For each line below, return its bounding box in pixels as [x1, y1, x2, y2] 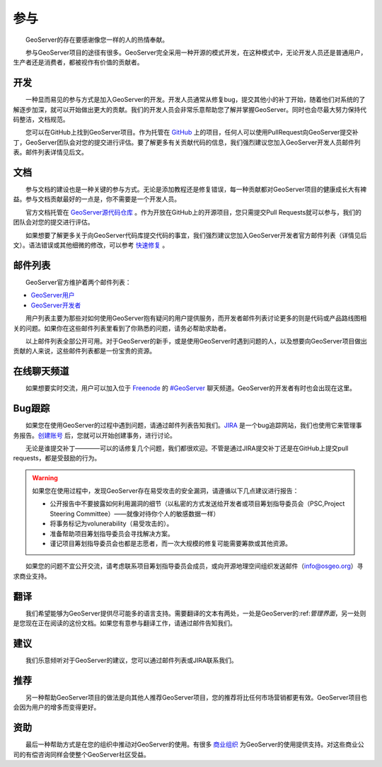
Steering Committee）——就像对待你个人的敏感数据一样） [50, 509, 220, 518]
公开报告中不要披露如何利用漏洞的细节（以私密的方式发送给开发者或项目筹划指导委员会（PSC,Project [50, 499, 345, 508]
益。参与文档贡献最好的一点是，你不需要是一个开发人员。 [13, 195, 180, 203]
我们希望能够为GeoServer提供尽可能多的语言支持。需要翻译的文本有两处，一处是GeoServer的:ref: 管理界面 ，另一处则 [25, 609, 366, 618]
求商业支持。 [13, 572, 51, 580]
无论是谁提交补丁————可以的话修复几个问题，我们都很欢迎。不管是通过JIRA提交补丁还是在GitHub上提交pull [25, 443, 349, 453]
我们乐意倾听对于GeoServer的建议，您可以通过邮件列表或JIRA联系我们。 [25, 656, 238, 664]
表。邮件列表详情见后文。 [13, 148, 88, 157]
